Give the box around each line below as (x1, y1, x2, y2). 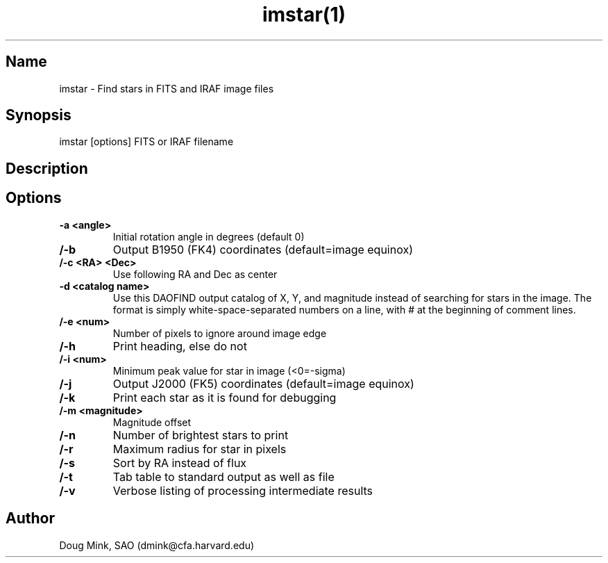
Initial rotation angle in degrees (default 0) (112, 230, 305, 243)
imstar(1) (262, 3, 346, 26)
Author (6, 509, 55, 528)
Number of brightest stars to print (112, 427, 289, 442)
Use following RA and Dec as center (112, 268, 278, 280)
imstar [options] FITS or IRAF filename (59, 136, 234, 148)
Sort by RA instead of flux (112, 455, 247, 470)
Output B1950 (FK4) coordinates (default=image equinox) (112, 242, 413, 256)
